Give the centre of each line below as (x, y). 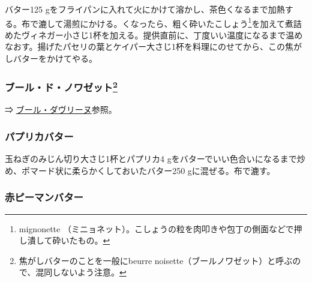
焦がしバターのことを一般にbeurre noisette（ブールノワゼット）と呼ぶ (156, 260)
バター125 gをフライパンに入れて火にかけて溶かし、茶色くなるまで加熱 (145, 9)
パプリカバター (39, 136)
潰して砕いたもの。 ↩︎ (69, 240)
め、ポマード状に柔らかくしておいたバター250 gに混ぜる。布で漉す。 (140, 170)
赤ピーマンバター (44, 197)
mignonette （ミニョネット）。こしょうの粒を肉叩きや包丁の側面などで (156, 228)
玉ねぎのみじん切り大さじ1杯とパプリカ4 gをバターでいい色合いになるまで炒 (155, 159)
